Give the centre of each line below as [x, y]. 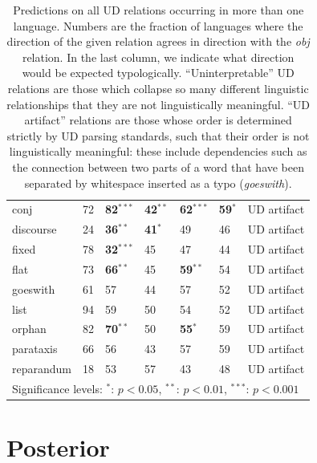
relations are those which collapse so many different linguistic [158, 88]
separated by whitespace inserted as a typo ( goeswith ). [158, 183]
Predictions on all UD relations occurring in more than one [158, 10]
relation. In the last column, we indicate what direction [158, 57]
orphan [29, 329]
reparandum [42, 369]
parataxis [35, 349]
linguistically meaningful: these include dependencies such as [158, 151]
